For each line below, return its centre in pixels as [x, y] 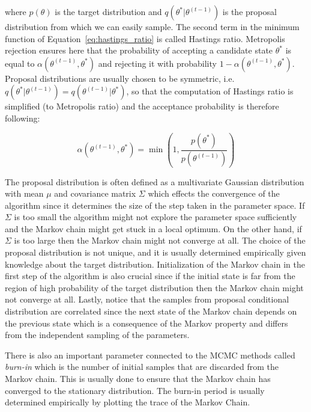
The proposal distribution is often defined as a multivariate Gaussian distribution [155, 181]
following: [23, 118]
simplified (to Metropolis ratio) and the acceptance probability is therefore [142, 106]
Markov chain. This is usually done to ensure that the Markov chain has [138, 378]
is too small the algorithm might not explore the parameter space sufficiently [155, 217]
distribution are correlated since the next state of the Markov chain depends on [151, 311]
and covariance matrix [95, 193]
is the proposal [249, 11]
